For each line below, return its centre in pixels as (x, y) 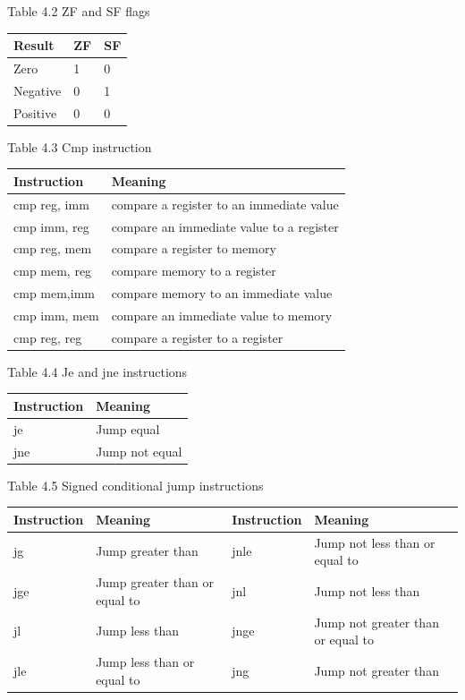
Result (34, 45)
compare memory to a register (194, 271)
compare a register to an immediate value (225, 204)
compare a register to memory (194, 248)
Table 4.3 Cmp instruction (80, 146)
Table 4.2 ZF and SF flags (79, 11)
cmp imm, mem (56, 315)
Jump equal (128, 428)
